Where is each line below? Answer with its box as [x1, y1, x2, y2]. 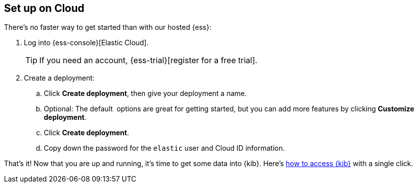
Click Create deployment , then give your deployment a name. [44, 89, 247, 98]
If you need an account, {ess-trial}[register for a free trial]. [39, 55, 258, 66]
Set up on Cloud [4, 2, 85, 14]
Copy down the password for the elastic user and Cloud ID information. [44, 144, 285, 153]
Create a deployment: [24, 74, 95, 83]
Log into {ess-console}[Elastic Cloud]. [24, 38, 149, 47]
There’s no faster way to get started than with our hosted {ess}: [4, 23, 211, 32]
